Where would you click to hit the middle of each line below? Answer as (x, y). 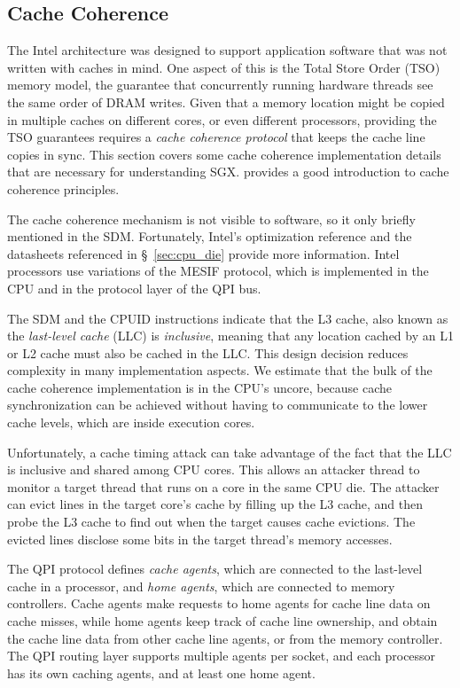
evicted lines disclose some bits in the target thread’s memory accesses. (200, 539)
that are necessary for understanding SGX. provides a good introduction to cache (228, 172)
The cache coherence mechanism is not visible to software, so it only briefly (211, 219)
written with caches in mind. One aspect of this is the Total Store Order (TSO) (224, 67)
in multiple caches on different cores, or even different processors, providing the (222, 119)
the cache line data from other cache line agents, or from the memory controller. (225, 638)
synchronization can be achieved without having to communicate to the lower (218, 405)
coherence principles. (63, 188)
